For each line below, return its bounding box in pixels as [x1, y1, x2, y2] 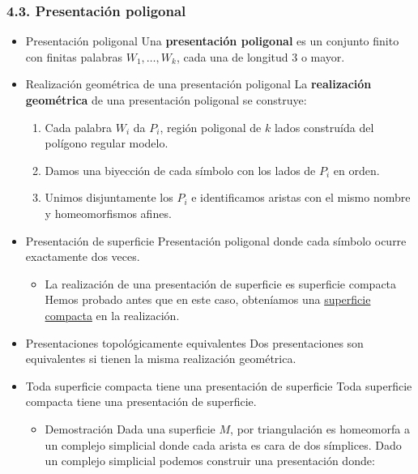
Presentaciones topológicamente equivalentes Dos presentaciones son [25, 334, 364, 351]
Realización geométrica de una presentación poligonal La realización [25, 75, 372, 92]
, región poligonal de [160, 118, 262, 135]
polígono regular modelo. [45, 135, 168, 152]
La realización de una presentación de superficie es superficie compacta [45, 275, 397, 292]
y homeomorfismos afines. [45, 204, 172, 221]
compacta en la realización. [45, 306, 180, 323]
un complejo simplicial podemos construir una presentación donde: [45, 452, 375, 469]
